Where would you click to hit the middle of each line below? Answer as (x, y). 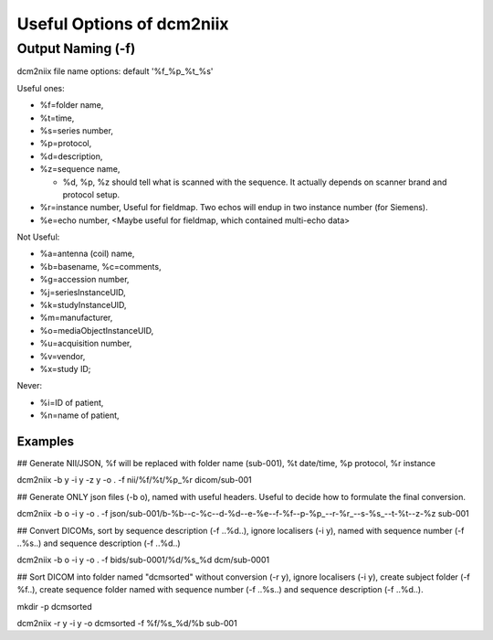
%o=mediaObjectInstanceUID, (97, 330)
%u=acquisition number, (86, 344)
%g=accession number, (84, 280)
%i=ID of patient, (72, 402)
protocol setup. (91, 194)
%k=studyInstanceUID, (83, 305)
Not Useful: (38, 237)
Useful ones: (41, 88)
